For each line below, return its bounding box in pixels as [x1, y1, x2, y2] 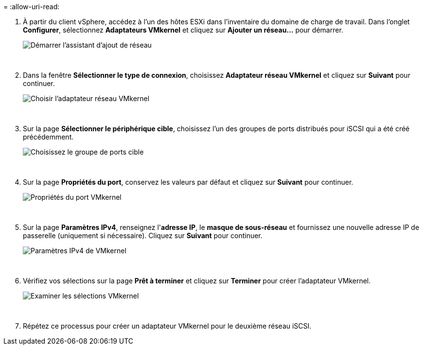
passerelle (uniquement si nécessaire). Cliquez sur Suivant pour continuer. [23, 231, 263, 240]
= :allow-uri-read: [3, 2, 60, 11]
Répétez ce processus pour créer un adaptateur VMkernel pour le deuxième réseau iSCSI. [23, 322, 312, 330]
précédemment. [23, 133, 74, 141]
